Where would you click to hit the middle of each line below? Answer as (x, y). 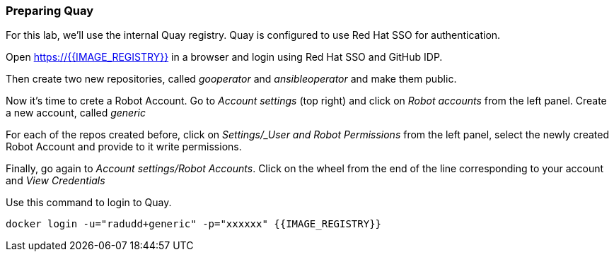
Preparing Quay (50, 11)
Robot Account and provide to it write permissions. (124, 147)
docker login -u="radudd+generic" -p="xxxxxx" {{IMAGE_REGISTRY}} (194, 224)
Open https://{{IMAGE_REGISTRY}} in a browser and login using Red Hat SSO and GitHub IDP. (224, 57)
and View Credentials (56, 181)
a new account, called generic (76, 113)
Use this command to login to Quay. (89, 203)
